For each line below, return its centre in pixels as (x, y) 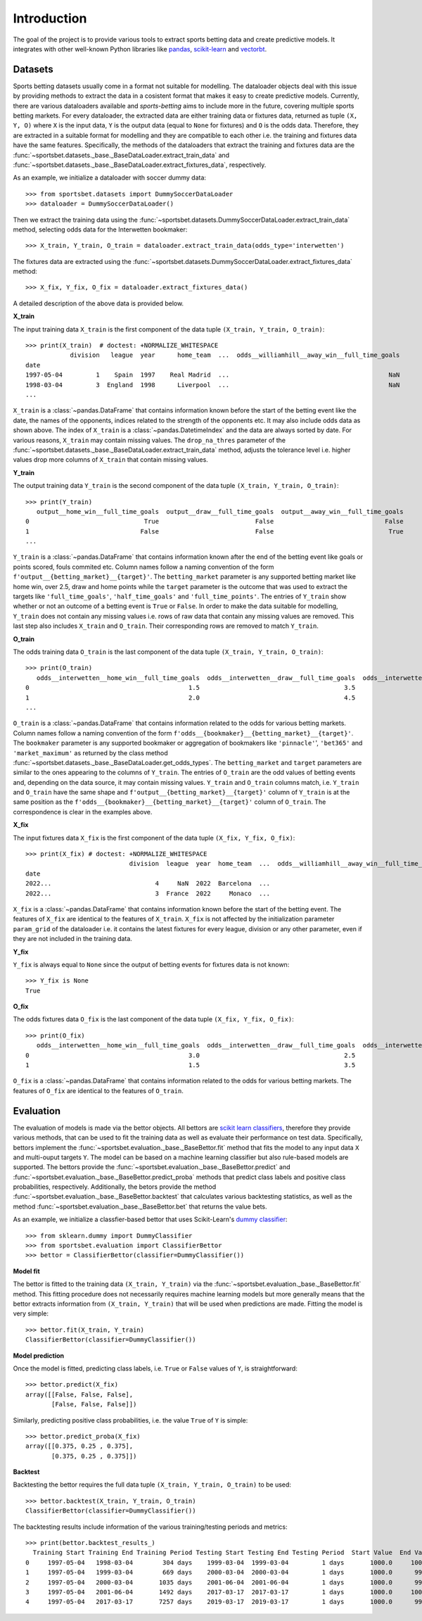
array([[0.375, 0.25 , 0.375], (79, 1446)
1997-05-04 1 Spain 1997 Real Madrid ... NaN (213, 375)
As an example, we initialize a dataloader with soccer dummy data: (110, 178)
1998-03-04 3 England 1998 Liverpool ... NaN (213, 385)
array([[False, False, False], (79, 1394)
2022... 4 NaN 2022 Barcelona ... (148, 884)
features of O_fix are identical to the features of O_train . (98, 1090)
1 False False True (215, 531)
